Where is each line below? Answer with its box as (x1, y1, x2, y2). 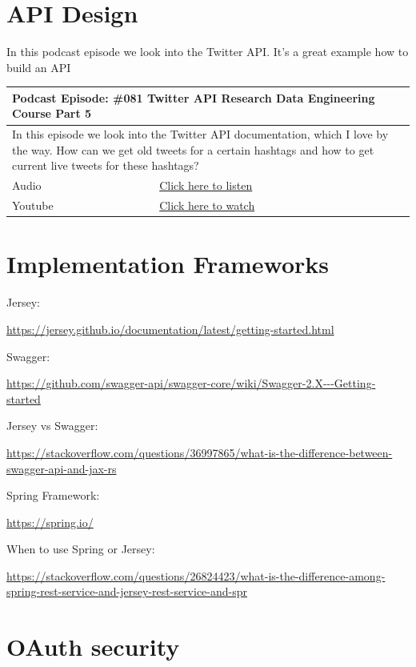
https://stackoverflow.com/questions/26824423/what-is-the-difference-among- (6, 567, 386, 584)
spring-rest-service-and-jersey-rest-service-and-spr (6, 583, 247, 600)
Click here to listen (159, 177, 253, 194)
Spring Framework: (6, 487, 100, 504)
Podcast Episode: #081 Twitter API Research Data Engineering (12, 89, 375, 106)
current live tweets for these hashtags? (12, 157, 199, 174)
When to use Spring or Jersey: (6, 540, 155, 557)
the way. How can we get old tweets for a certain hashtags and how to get (12, 141, 374, 158)
